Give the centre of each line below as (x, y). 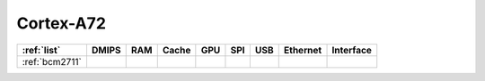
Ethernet (303, 50)
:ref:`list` (41, 50)
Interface (352, 50)
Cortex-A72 (62, 23)
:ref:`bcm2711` (52, 61)
